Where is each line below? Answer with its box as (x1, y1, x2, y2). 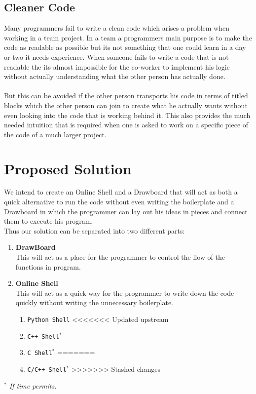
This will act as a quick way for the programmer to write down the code (15, 287, 234, 298)
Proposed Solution (4, 158, 132, 178)
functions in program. (15, 261, 81, 272)
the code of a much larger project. (4, 129, 107, 139)
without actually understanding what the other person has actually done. (4, 71, 225, 81)
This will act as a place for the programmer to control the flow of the (15, 252, 225, 262)
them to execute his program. (4, 216, 93, 226)
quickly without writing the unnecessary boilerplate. (15, 297, 173, 308)
